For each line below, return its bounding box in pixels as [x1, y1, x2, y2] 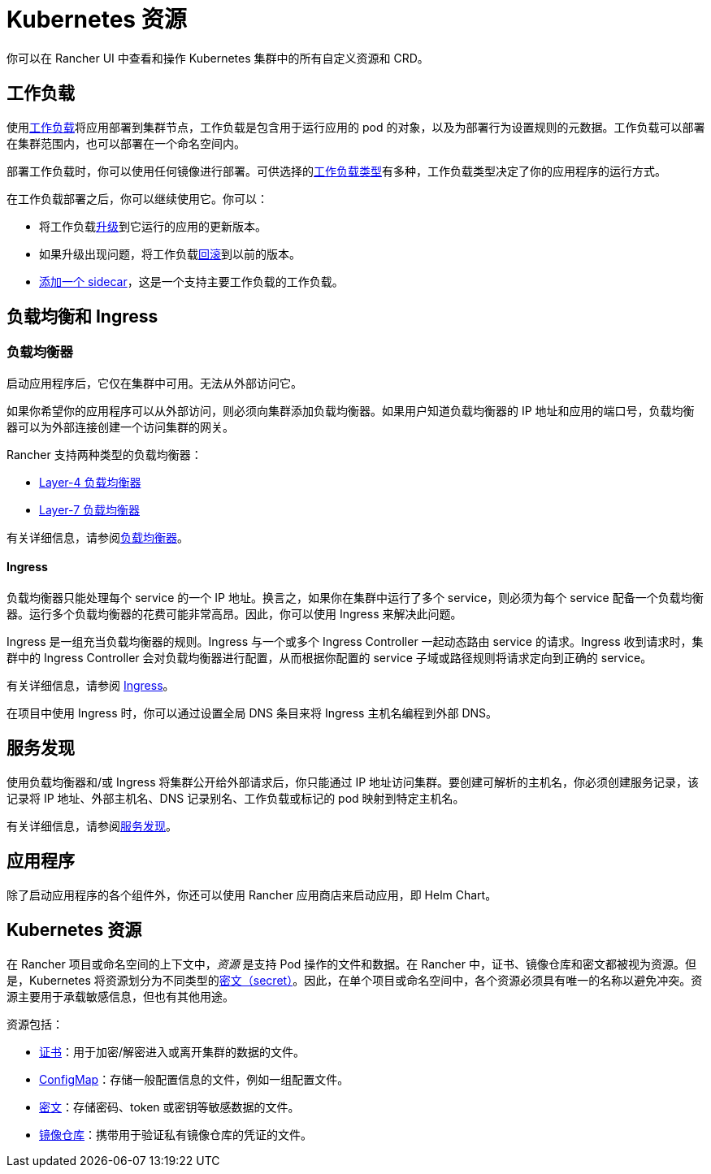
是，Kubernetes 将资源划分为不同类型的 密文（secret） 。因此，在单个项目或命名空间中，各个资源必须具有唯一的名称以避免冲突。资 [7, 973, 703, 987]
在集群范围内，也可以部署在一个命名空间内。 [7, 136, 245, 150]
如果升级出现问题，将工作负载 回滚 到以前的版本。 [39, 246, 301, 261]
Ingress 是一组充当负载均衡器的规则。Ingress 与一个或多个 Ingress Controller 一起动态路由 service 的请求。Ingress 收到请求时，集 [7, 635, 704, 649]
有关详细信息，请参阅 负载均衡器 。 [7, 530, 189, 544]
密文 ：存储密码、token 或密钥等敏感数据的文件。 [39, 1099, 300, 1114]
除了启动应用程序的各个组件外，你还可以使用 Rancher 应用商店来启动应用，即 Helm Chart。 [7, 887, 497, 902]
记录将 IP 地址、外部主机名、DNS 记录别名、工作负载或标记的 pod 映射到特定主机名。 [7, 791, 465, 805]
